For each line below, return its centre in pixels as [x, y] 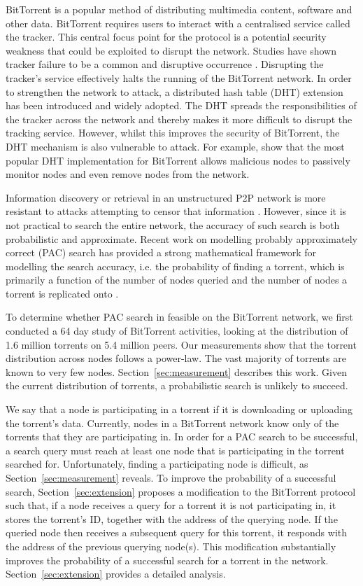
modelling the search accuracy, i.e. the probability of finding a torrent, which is [175, 266]
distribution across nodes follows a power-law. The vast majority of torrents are [176, 358]
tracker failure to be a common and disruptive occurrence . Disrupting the [165, 64]
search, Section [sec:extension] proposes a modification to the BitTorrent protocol [181, 491]
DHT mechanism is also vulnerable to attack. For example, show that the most [175, 146]
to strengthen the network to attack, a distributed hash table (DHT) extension [175, 91]
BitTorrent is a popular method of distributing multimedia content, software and [179, 9]
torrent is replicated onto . [62, 293]
